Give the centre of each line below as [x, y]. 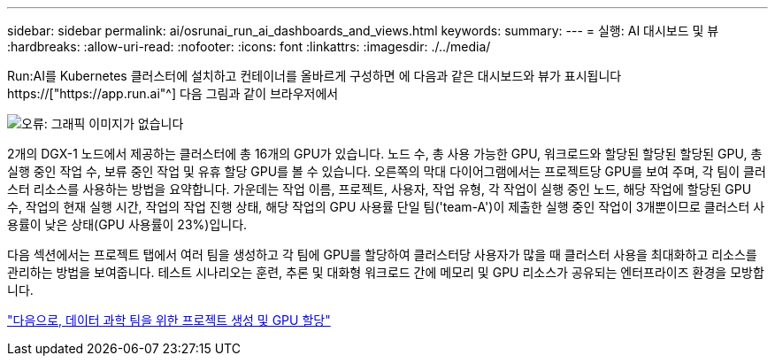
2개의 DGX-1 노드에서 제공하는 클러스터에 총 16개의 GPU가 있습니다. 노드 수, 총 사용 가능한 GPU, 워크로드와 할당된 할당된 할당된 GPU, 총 [385, 154]
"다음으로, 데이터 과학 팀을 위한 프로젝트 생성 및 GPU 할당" [169, 320]
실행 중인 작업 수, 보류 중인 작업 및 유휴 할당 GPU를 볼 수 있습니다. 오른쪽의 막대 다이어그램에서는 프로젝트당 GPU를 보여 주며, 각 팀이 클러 [387, 171]
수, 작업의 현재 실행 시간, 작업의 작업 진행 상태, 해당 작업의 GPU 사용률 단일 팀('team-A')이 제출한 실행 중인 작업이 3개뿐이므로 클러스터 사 [386, 207]
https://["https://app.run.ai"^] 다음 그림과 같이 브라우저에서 [173, 93]
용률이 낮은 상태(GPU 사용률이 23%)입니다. [127, 224]
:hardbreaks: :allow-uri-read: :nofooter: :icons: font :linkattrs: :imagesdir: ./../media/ [249, 46]
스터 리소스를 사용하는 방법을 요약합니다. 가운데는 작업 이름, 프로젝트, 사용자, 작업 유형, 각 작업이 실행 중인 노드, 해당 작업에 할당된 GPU [380, 189]
